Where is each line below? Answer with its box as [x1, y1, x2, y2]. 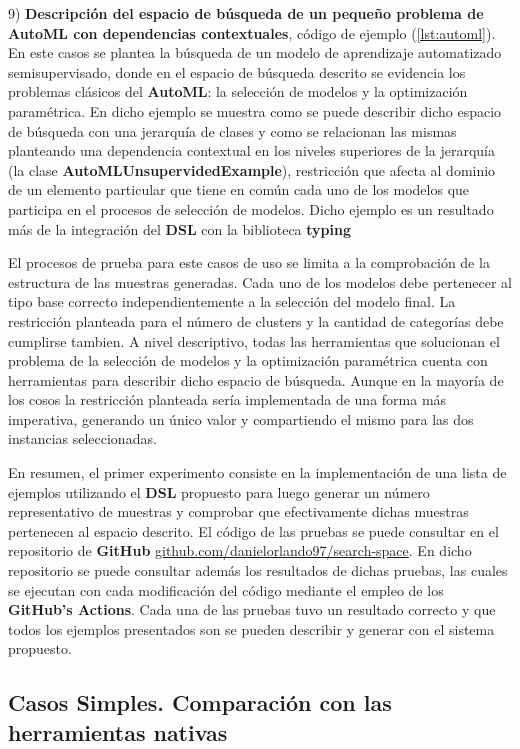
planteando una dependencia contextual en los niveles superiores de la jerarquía [8, 140, 495, 161]
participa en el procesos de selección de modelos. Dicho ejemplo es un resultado [8, 198, 494, 219]
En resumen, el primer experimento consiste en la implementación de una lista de [8, 462, 507, 483]
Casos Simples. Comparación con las [8, 687, 392, 718]
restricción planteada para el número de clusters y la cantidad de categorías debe [8, 310, 504, 331]
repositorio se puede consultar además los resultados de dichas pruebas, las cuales [8, 560, 508, 581]
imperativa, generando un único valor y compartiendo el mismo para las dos [8, 408, 474, 429]
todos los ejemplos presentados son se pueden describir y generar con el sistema [8, 618, 495, 639]
